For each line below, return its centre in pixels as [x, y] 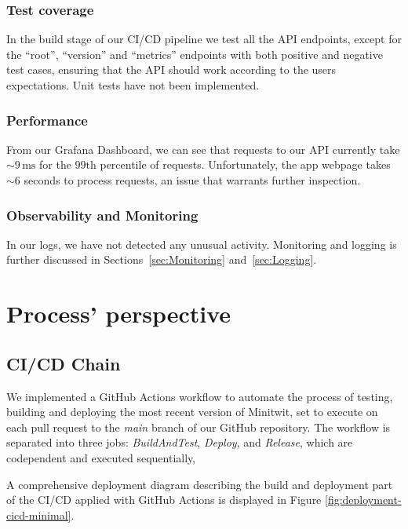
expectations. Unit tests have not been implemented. [133, 85]
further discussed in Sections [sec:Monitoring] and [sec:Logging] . [162, 259]
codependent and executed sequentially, [101, 457]
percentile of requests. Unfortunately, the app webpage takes [245, 164]
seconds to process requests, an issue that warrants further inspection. [192, 180]
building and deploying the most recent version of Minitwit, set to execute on [192, 412]
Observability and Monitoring [102, 215]
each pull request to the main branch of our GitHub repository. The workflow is [199, 427]
